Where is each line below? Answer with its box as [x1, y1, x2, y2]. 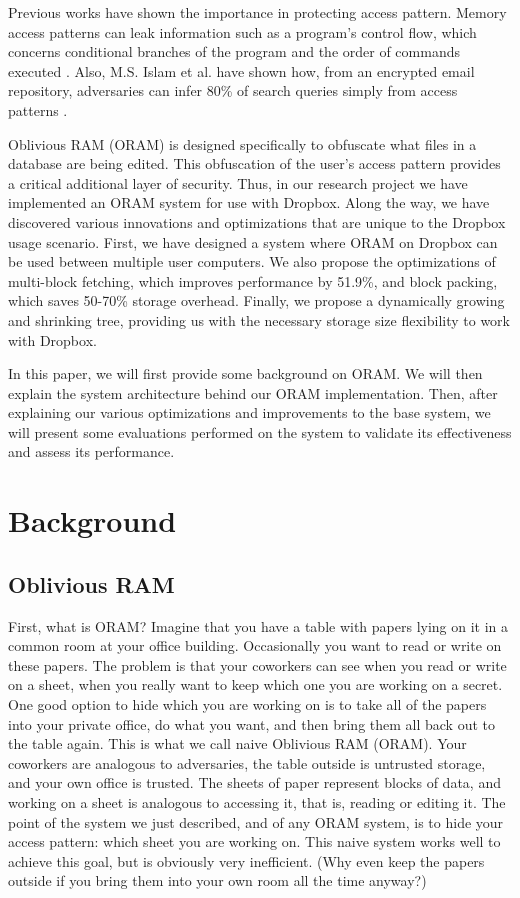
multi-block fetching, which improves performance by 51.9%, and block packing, [8, 270, 498, 291]
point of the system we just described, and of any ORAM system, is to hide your [8, 811, 504, 832]
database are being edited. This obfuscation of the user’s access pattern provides [8, 153, 501, 174]
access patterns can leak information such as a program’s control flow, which [8, 21, 477, 42]
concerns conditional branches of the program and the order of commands [8, 41, 460, 62]
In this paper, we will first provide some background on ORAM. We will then [8, 363, 483, 384]
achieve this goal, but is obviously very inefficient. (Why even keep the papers [8, 850, 485, 871]
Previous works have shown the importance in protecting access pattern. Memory [8, 2, 507, 22]
